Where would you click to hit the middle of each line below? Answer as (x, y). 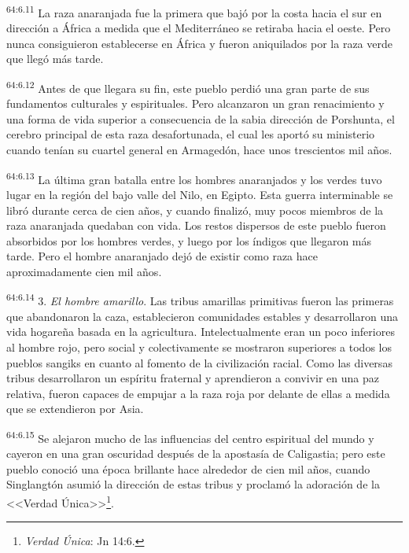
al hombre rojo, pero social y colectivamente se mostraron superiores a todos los (199, 347)
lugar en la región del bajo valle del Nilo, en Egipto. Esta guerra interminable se (200, 194)
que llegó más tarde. (55, 59)
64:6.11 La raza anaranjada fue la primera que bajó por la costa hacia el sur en (194, 11)
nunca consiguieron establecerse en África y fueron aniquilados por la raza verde (199, 43)
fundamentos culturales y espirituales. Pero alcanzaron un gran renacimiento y (195, 103)
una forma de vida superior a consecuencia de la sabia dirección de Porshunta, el (201, 118)
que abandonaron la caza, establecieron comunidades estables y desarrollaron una (202, 316)
